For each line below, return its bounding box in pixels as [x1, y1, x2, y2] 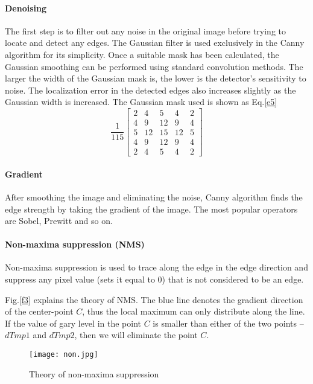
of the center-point [5, 305, 74, 318]
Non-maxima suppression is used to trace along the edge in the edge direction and [5, 261, 308, 274]
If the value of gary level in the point [5, 316, 141, 329]
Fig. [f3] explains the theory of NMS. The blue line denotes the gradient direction [5, 293, 303, 306]
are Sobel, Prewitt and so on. [5, 214, 113, 227]
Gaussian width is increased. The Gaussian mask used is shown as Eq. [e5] [5, 95, 277, 108]
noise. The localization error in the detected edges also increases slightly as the [5, 83, 296, 96]
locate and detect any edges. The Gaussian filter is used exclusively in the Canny [5, 36, 305, 49]
